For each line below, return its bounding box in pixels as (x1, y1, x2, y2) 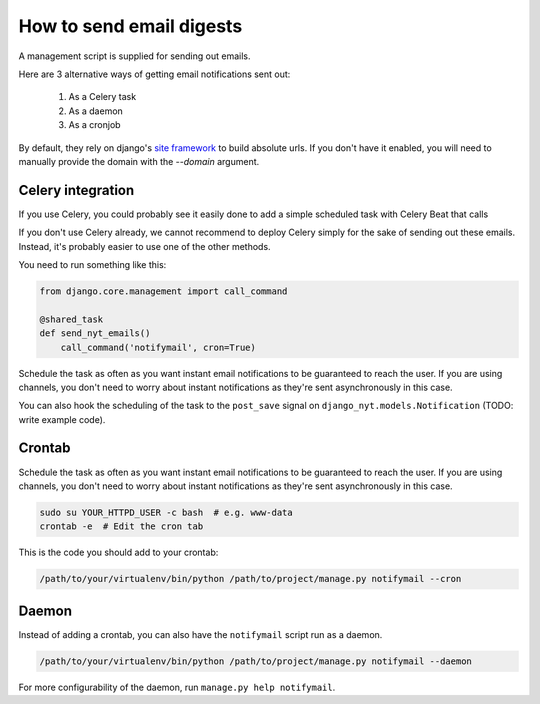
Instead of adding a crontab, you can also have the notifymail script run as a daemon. (18, 628, 383, 640)
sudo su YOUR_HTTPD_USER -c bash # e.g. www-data (39, 506, 294, 518)
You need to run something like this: (18, 258, 167, 270)
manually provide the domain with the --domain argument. (18, 155, 260, 167)
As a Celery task (68, 91, 137, 103)
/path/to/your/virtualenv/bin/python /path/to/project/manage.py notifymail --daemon (39, 655, 472, 667)
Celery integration (18, 181, 135, 199)
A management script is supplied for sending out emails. (18, 50, 251, 62)
